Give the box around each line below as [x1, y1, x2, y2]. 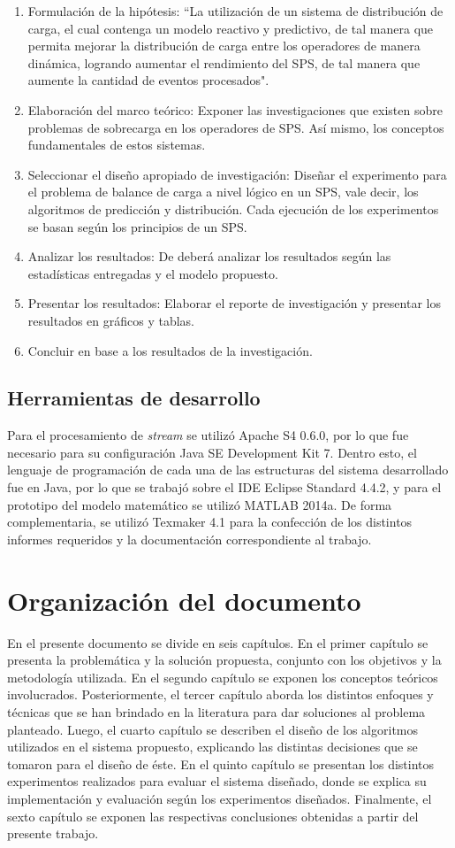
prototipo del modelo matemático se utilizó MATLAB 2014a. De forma [7, 495, 392, 513]
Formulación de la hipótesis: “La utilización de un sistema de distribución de [27, 2, 444, 19]
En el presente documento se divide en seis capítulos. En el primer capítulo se [7, 633, 428, 651]
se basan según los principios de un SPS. [27, 217, 247, 235]
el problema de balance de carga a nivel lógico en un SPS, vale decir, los [27, 182, 419, 201]
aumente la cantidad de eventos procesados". [27, 71, 269, 89]
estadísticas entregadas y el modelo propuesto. [27, 264, 278, 282]
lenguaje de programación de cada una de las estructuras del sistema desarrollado [7, 460, 449, 479]
